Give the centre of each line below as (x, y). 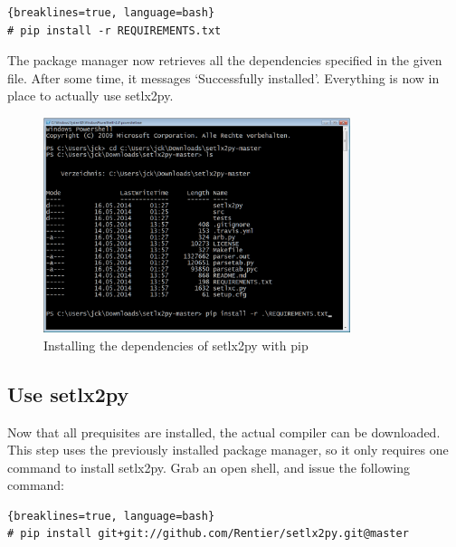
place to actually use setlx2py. (90, 96)
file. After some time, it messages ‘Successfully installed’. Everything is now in (223, 77)
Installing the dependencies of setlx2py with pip (176, 345)
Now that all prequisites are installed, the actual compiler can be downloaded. (224, 432)
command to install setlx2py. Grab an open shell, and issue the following (209, 467)
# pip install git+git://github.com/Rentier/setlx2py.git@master (208, 534)
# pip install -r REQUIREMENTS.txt (114, 30)
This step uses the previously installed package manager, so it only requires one (228, 450)
